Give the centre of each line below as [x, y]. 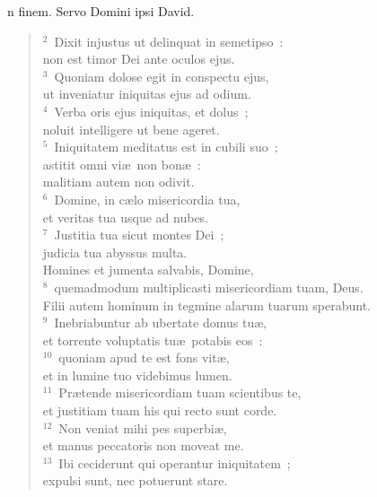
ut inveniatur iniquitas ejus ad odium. [147, 94]
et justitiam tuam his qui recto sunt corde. [160, 410]
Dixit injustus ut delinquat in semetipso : [169, 41]
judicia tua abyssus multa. [115, 252]
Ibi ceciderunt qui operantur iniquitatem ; [175, 462]
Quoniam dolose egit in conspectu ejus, [162, 76]
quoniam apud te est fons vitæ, [144, 357]
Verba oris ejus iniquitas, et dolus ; [151, 111]
